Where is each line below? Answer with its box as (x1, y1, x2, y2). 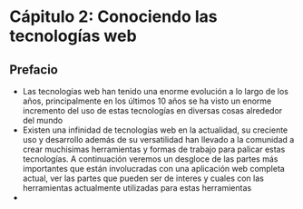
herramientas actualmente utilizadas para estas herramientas (22, 183, 252, 193)
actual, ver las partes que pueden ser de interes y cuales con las (22, 173, 265, 184)
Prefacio (9, 62, 59, 77)
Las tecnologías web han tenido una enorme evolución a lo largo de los (22, 86, 288, 96)
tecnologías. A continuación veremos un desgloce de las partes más (22, 154, 279, 164)
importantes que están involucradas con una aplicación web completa (22, 164, 286, 174)
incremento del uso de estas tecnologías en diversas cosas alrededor (22, 105, 283, 115)
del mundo (22, 115, 64, 125)
